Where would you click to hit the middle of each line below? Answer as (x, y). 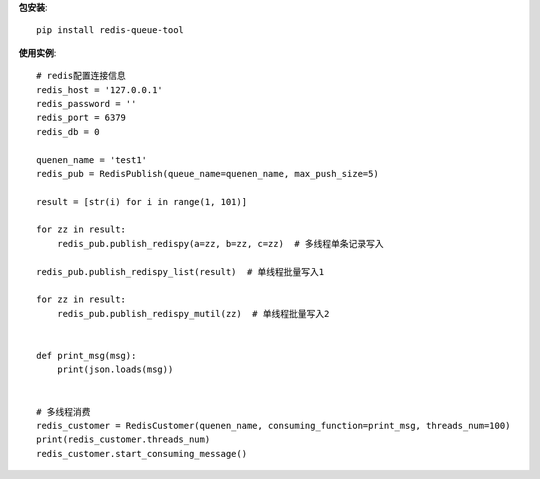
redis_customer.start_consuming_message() (142, 453)
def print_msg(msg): (86, 355)
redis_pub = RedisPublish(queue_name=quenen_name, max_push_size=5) (207, 173)
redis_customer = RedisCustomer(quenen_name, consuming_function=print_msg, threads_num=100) (273, 425)
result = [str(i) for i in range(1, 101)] (142, 201)
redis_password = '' (86, 103)
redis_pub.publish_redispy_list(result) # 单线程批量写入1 (180, 271)
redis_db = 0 (68, 131)
